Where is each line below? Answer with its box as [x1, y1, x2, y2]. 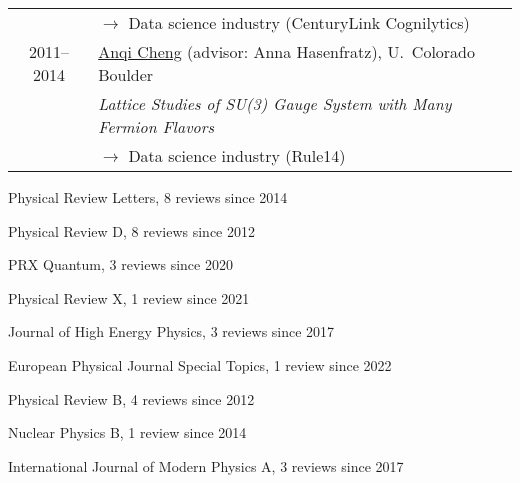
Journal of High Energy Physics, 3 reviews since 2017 [8, 321, 335, 342]
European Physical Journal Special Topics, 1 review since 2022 [8, 354, 392, 375]
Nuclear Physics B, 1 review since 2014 [8, 422, 247, 443]
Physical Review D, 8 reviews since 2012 [8, 220, 255, 241]
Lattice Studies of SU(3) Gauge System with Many [98, 92, 452, 115]
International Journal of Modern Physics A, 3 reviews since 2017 [8, 455, 404, 476]
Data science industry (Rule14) [128, 144, 346, 167]
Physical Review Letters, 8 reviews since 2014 [8, 187, 288, 207]
